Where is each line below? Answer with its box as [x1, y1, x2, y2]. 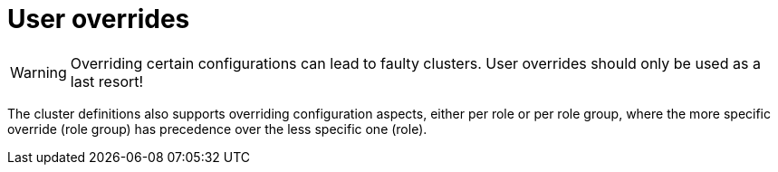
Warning [10, 62, 67, 81]
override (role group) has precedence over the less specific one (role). [7, 120, 427, 137]
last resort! [70, 72, 144, 91]
